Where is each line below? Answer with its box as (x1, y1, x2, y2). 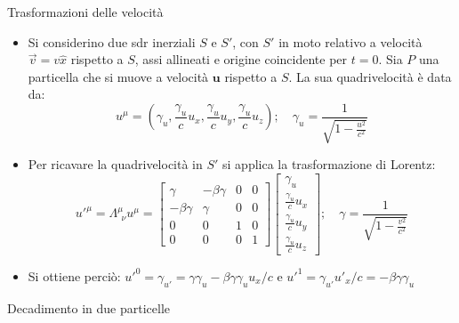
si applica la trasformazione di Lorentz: (222, 155, 436, 174)
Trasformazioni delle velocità (7, 3, 164, 20)
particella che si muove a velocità (28, 67, 209, 85)
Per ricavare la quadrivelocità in (28, 155, 203, 174)
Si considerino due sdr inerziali (28, 32, 196, 51)
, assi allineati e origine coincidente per (134, 50, 348, 69)
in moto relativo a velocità (278, 32, 423, 51)
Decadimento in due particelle (7, 298, 171, 317)
